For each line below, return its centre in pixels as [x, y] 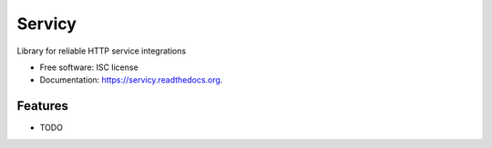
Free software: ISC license [89, 67]
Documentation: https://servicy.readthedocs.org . [131, 80]
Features [42, 106]
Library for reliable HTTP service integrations [102, 51]
